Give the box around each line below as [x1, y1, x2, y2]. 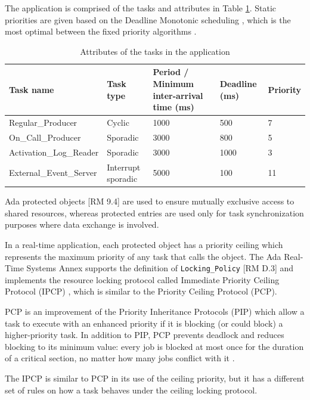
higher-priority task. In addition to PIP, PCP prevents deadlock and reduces [5, 328, 284, 341]
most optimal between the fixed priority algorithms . [5, 25, 197, 38]
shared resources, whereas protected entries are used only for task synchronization [5, 206, 304, 219]
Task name [9, 83, 54, 95]
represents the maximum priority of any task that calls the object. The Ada [5, 250, 281, 262]
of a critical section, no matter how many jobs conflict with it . [5, 352, 235, 364]
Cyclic [107, 116, 129, 128]
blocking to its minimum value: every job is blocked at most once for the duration [5, 340, 304, 352]
